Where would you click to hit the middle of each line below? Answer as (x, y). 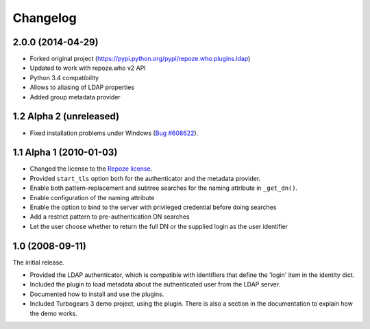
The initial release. (38, 262)
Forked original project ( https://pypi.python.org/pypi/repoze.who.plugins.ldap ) (140, 59)
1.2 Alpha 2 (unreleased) (66, 117)
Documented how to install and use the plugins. (97, 294)
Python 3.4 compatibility (64, 77)
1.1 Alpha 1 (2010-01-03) (65, 153)
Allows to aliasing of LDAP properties (82, 87)
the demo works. (54, 313)
